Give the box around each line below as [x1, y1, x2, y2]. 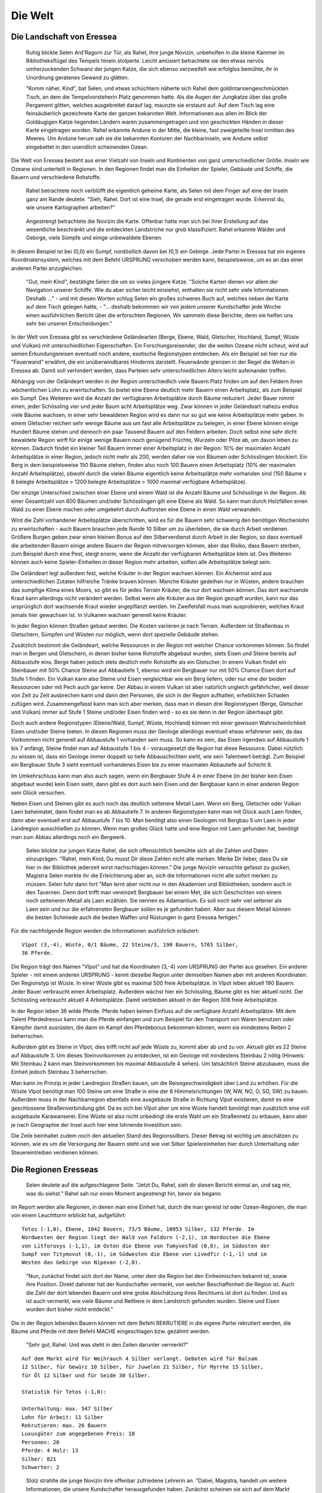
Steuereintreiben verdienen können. [11, 1148, 100, 1156]
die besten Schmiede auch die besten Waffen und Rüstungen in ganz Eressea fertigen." [26, 914, 241, 921]
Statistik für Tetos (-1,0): [21, 1388, 107, 1396]
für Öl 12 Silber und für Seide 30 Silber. [21, 1372, 151, 1379]
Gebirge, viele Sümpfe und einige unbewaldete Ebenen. [26, 234, 163, 241]
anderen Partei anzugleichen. [11, 265, 83, 272]
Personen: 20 [21, 1439, 60, 1445]
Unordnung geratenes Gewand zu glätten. [26, 73, 129, 81]
